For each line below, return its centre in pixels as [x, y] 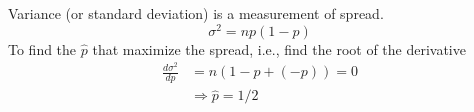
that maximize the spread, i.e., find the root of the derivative [279, 48]
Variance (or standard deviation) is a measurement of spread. [196, 12]
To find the [42, 48]
